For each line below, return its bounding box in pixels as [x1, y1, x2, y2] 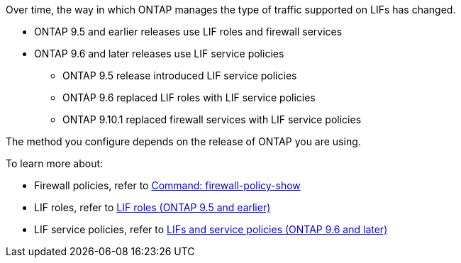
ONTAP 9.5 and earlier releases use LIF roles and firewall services [34, 26, 343, 38]
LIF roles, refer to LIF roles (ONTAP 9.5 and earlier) [34, 201, 271, 213]
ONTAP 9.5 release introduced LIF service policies [62, 69, 297, 82]
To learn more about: [6, 157, 104, 169]
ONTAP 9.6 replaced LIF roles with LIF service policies [62, 91, 316, 103]
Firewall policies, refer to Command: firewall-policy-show [34, 179, 301, 191]
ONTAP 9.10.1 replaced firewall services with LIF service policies [62, 113, 362, 125]
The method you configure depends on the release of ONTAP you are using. [6, 135, 361, 147]
